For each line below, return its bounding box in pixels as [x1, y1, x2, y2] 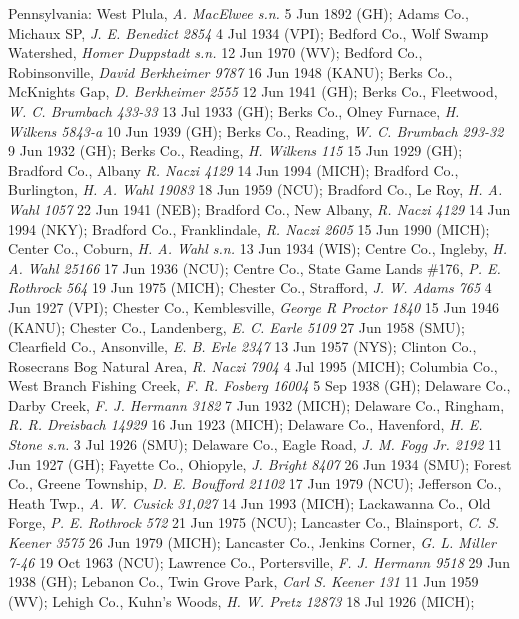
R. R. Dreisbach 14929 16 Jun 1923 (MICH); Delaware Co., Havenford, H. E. [8, 414, 483, 435]
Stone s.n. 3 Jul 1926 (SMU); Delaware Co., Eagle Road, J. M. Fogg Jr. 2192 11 [8, 434, 503, 455]
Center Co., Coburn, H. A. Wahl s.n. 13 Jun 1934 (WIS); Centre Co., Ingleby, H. [8, 238, 508, 259]
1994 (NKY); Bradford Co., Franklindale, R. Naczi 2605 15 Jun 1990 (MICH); [8, 218, 490, 239]
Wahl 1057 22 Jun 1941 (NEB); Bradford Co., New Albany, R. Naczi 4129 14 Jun [8, 198, 511, 219]
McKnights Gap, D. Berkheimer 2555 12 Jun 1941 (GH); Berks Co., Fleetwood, [8, 81, 498, 102]
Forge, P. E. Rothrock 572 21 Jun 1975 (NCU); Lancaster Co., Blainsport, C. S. [8, 512, 500, 533]
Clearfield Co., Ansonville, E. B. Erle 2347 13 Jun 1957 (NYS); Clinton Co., [8, 336, 477, 357]
